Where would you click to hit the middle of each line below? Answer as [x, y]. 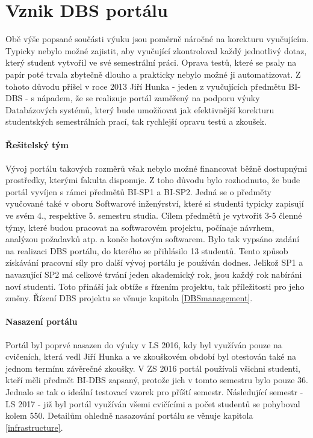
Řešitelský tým [37, 145]
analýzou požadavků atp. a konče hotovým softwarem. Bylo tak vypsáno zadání [153, 239]
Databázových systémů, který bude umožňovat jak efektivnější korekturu [140, 109]
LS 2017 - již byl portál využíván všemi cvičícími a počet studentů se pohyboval [153, 403]
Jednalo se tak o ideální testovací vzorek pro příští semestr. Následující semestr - [154, 391]
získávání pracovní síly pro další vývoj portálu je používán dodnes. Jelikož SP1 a [154, 262]
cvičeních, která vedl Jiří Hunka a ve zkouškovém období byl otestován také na [151, 356]
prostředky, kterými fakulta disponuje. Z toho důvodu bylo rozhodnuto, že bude [153, 180]
